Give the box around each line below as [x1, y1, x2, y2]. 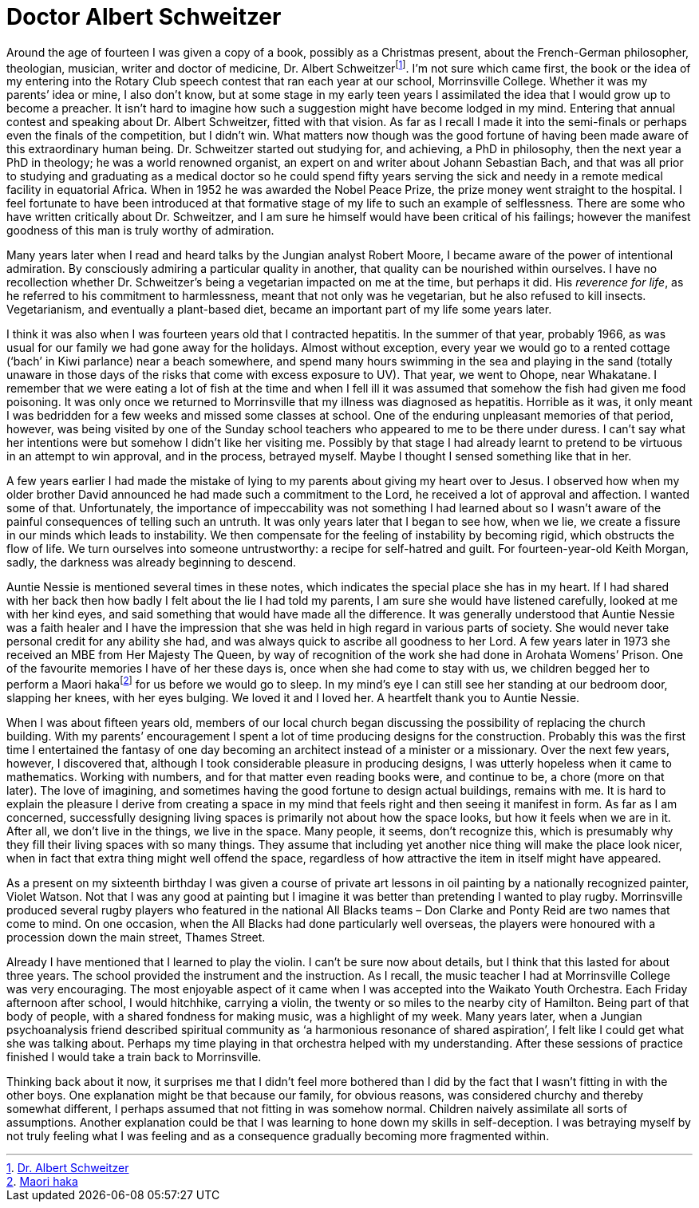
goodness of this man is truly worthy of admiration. [6, 223, 274, 238]
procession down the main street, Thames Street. [6, 930, 266, 945]
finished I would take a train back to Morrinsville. [6, 1050, 262, 1064]
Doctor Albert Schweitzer [6, 3, 282, 30]
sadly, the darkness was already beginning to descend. [6, 555, 297, 570]
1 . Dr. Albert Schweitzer [6, 1161, 129, 1175]
